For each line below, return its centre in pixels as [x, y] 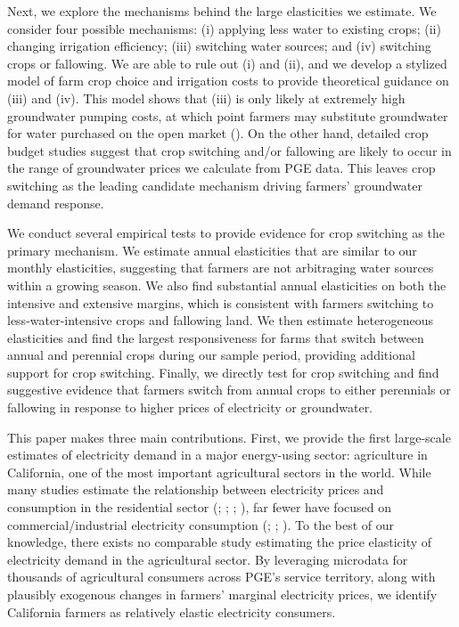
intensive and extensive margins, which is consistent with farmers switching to [221, 302]
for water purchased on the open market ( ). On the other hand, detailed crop [218, 133]
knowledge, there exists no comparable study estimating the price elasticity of [220, 542]
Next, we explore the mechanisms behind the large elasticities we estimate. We [222, 11]
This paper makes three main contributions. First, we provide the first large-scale [229, 437]
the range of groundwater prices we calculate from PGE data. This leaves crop [221, 168]
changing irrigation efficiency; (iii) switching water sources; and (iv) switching [219, 46]
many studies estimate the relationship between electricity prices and [196, 489]
